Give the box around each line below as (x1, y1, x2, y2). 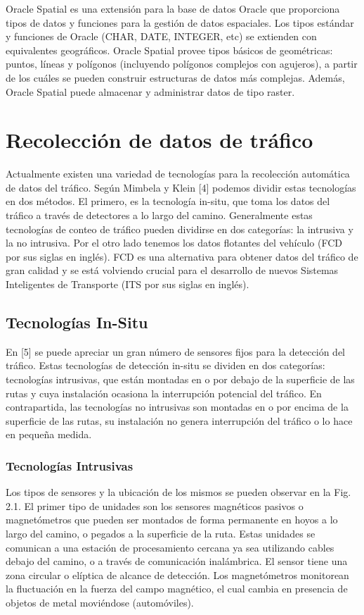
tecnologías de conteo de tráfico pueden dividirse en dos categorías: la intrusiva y (6, 221, 353, 236)
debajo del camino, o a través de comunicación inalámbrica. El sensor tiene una (6, 554, 348, 569)
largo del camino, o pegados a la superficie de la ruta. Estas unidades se (6, 526, 316, 540)
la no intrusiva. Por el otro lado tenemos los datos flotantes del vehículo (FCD (6, 235, 343, 250)
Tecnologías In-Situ (6, 311, 148, 333)
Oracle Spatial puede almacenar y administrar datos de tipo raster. (6, 84, 295, 99)
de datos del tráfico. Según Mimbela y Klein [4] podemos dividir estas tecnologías (6, 180, 356, 194)
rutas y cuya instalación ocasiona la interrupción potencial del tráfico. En (6, 385, 322, 400)
